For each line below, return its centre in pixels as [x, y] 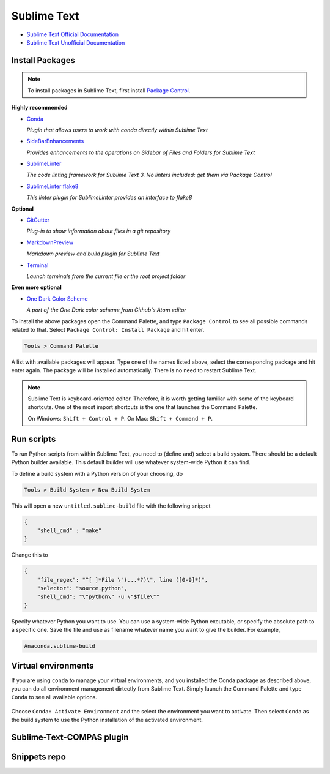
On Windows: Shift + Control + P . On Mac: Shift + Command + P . [120, 418]
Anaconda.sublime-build [60, 646]
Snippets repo [39, 757]
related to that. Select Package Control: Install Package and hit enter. [108, 329]
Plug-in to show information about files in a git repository [99, 231]
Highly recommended [39, 108]
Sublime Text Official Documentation [73, 34]
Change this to [30, 555]
